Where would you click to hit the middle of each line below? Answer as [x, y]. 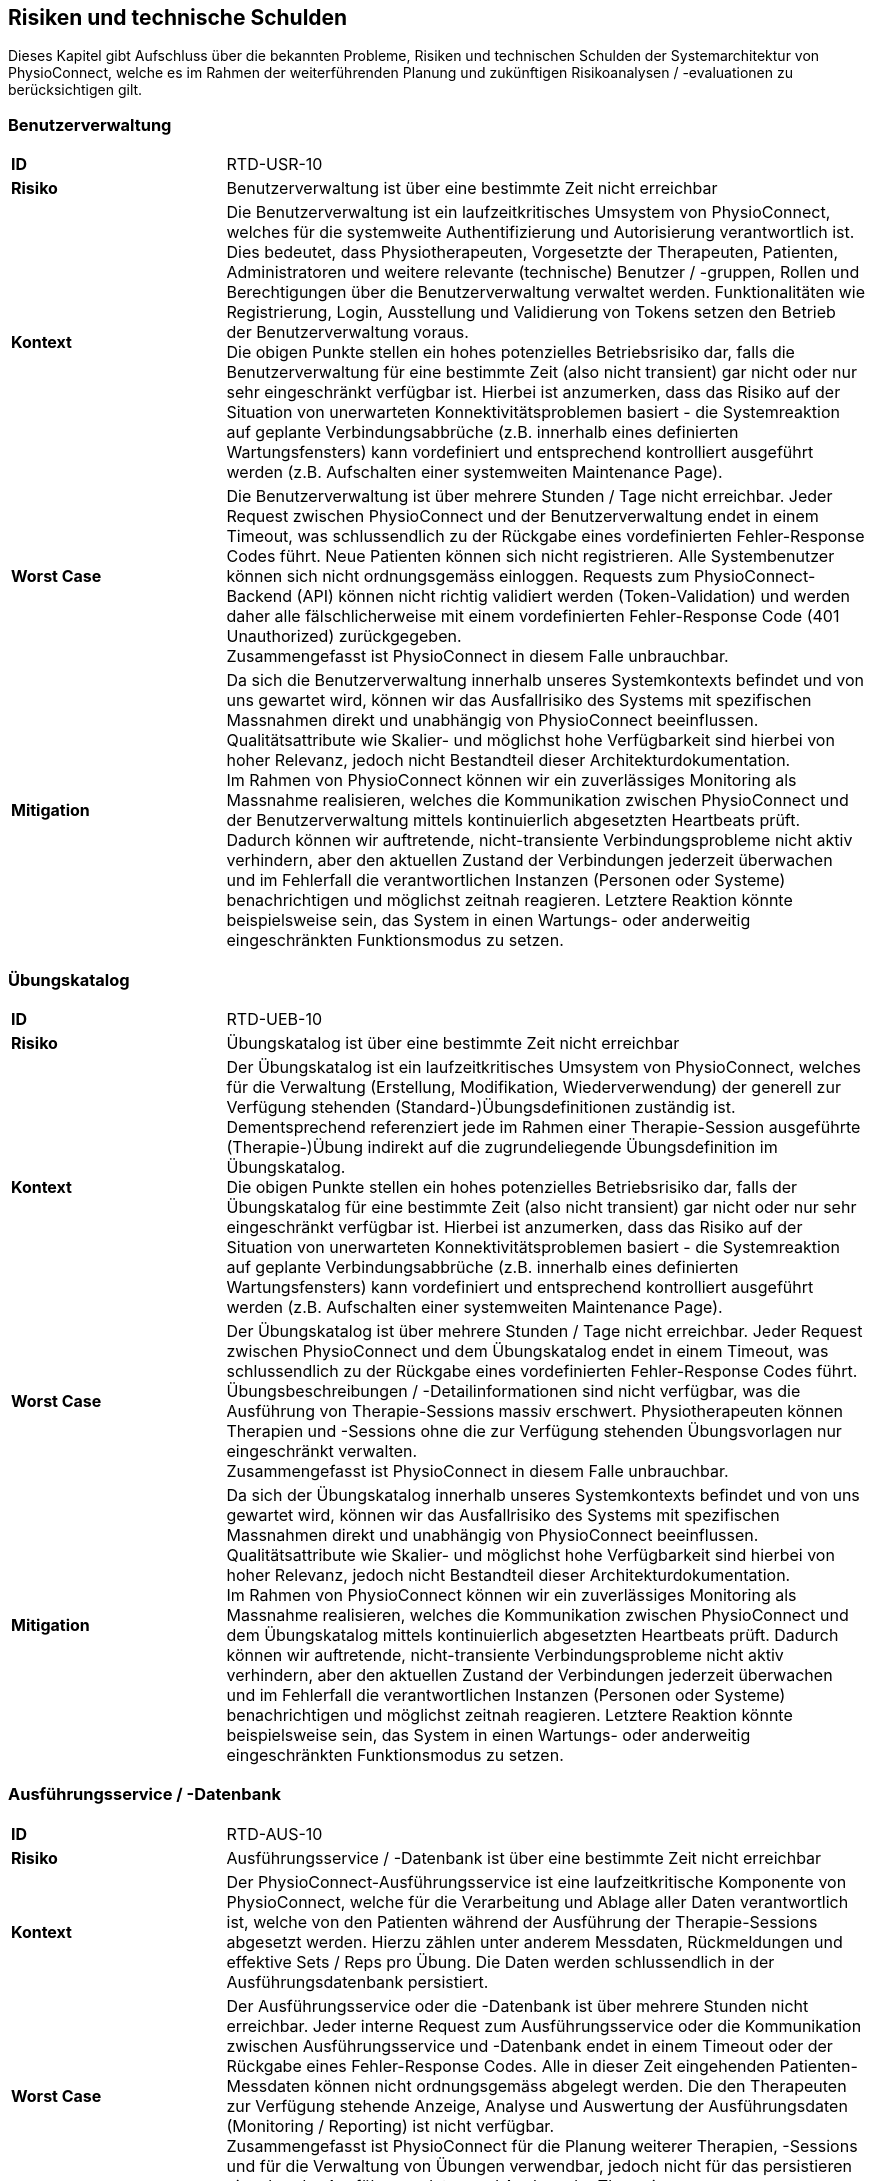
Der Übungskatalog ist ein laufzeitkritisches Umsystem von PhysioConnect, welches [544, 1066]
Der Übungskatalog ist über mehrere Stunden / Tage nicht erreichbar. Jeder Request [544, 1330]
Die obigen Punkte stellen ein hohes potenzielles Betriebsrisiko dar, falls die [510, 352]
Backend [259, 596]
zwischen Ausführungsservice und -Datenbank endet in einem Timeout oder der [529, 2045]
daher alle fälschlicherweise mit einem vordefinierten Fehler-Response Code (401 [533, 616]
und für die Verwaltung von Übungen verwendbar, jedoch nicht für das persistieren [539, 2165]
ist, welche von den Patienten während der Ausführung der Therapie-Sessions [522, 1921]
